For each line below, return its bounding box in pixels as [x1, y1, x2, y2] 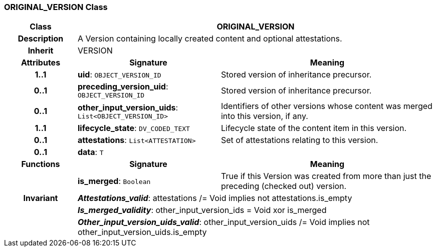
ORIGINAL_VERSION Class [4, 2, 108, 12]
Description [18, 33, 64, 44]
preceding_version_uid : [77, 81, 168, 92]
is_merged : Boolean [77, 176, 151, 186]
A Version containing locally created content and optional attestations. [77, 33, 342, 44]
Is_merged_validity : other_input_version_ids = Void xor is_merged [77, 205, 327, 215]
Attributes [21, 57, 61, 68]
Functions [21, 159, 60, 169]
